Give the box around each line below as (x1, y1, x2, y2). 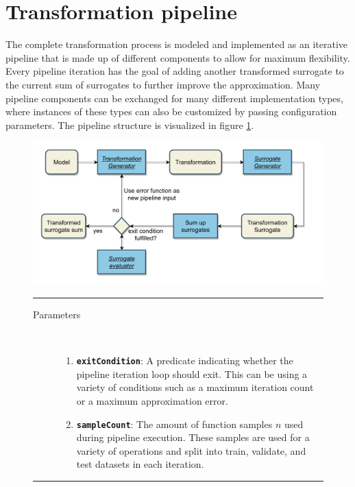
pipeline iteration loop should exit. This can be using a (76, 366, 308, 381)
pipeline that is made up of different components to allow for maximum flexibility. (5, 50, 350, 64)
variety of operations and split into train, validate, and (76, 443, 306, 458)
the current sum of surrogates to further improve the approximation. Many (5, 77, 321, 91)
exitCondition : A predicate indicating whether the (76, 353, 293, 368)
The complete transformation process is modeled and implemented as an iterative (5, 37, 348, 51)
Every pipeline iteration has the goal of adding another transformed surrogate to (5, 64, 344, 78)
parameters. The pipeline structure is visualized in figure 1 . (5, 117, 254, 132)
